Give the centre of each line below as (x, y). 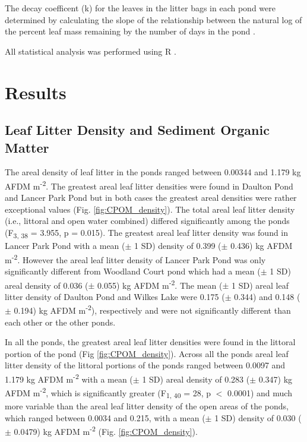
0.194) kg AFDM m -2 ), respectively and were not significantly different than (152, 310)
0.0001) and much (260, 392)
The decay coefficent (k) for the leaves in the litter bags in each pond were (140, 8)
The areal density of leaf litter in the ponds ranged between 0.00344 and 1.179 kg (153, 172)
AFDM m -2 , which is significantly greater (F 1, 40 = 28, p (108, 393)
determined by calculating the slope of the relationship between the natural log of (153, 19)
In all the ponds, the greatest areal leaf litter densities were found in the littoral (150, 342)
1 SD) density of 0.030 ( (258, 417)
